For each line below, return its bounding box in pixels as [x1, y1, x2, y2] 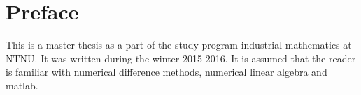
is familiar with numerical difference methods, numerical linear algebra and [6, 64, 327, 79]
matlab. [6, 78, 38, 92]
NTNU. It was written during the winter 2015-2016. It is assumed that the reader [6, 51, 356, 65]
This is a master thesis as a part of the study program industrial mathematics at [6, 37, 352, 52]
